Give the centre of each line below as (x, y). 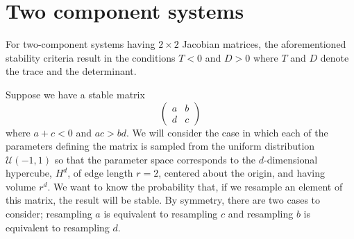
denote (335, 57)
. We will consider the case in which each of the (227, 132)
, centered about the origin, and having (242, 173)
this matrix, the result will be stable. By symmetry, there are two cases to (163, 200)
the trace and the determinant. (71, 71)
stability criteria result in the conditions (91, 57)
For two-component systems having (81, 44)
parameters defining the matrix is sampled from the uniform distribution (160, 146)
